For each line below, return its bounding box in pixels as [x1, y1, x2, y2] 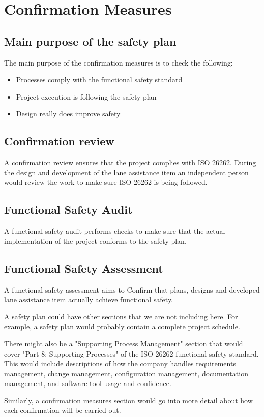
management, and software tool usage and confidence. [4, 378, 171, 389]
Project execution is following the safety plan [16, 91, 157, 102]
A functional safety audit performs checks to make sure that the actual [4, 226, 225, 236]
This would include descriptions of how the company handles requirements [4, 358, 236, 369]
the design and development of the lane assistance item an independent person [4, 167, 249, 177]
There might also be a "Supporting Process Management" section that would [4, 338, 243, 348]
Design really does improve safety [16, 108, 121, 119]
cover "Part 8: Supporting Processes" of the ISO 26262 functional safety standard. [4, 348, 259, 359]
